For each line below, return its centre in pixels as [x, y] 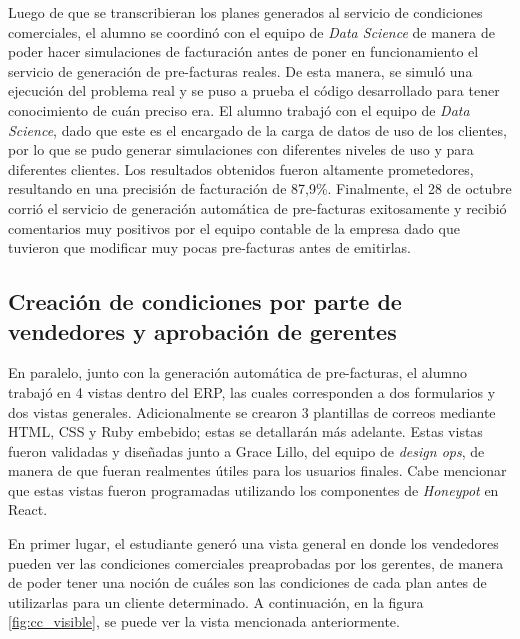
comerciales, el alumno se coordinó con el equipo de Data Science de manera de [252, 31]
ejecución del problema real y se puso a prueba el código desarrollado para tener [254, 90]
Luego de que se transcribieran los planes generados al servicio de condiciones [245, 12]
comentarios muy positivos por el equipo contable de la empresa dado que [234, 227]
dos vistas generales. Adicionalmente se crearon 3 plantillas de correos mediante [252, 411]
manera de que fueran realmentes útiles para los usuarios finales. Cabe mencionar [257, 470]
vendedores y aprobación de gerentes [202, 330]
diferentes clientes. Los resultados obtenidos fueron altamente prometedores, [241, 168]
